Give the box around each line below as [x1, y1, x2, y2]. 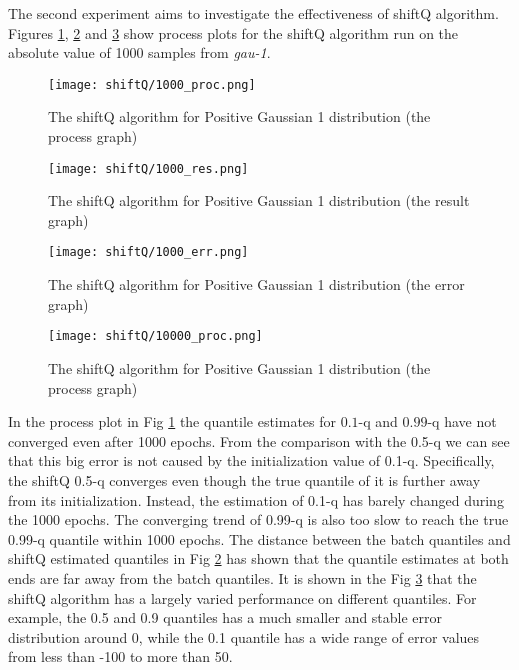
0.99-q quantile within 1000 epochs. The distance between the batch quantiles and [8, 528, 511, 549]
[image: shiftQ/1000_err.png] [48, 245, 249, 260]
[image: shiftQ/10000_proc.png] [48, 329, 263, 344]
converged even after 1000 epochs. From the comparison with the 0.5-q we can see [8, 430, 510, 451]
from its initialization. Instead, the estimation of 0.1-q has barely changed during [8, 489, 504, 510]
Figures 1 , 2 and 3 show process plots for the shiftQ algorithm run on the [8, 22, 459, 43]
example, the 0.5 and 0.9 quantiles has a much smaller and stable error [8, 607, 443, 628]
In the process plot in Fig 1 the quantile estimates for [8, 411, 337, 432]
